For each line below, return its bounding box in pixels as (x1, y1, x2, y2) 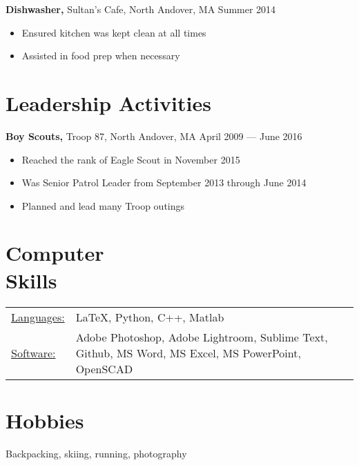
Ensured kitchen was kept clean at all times (21, 25, 206, 39)
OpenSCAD (75, 360, 133, 377)
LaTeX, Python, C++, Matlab (75, 308, 224, 325)
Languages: (11, 308, 65, 325)
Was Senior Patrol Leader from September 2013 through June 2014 (21, 175, 307, 190)
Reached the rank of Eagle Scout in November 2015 (21, 152, 240, 166)
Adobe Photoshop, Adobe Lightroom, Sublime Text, (75, 328, 328, 345)
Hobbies (6, 406, 84, 434)
